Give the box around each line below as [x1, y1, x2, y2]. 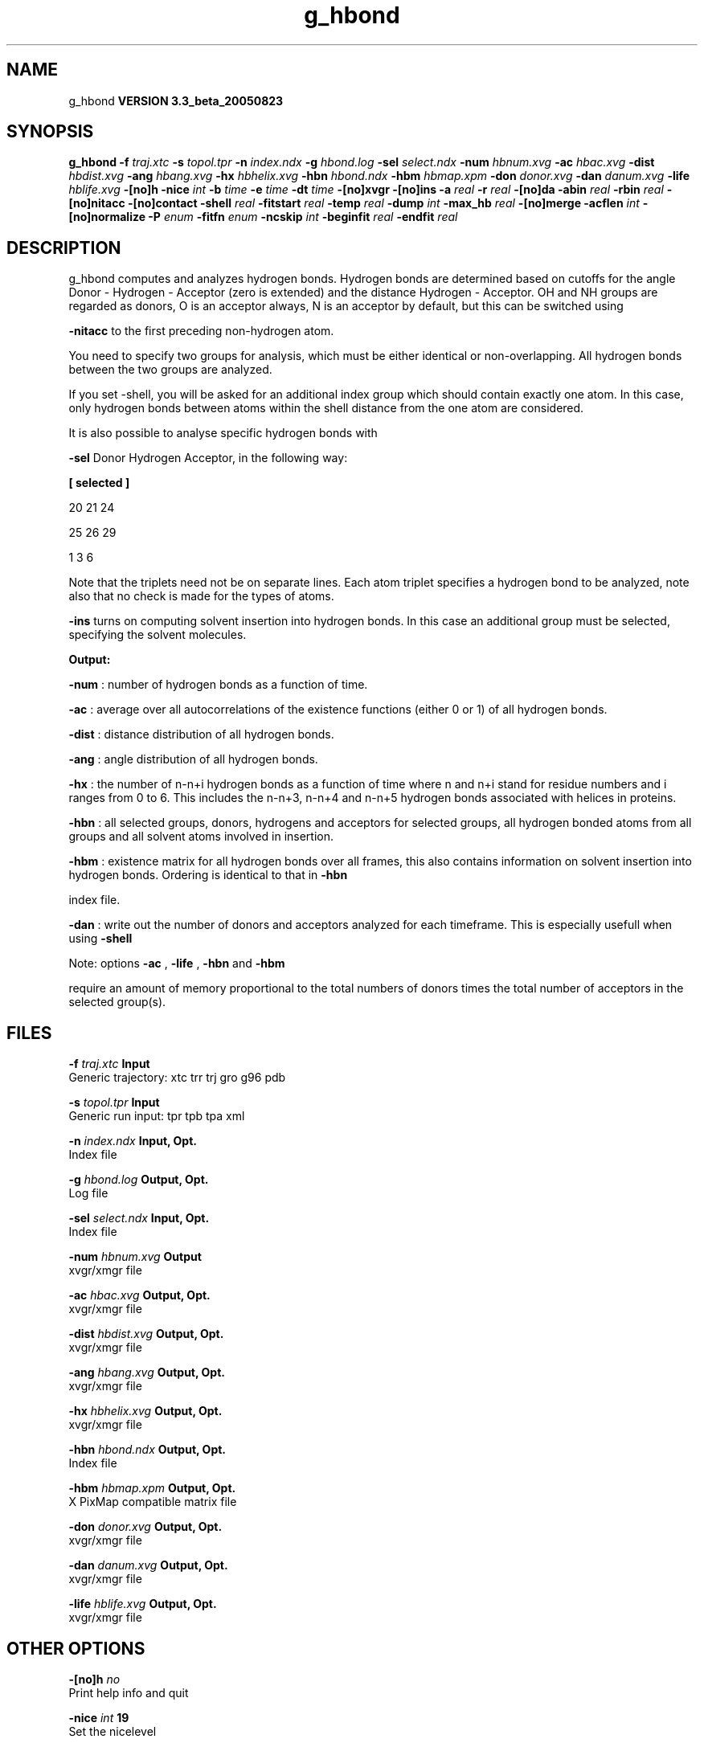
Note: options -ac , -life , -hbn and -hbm [68, 956, 285, 971]
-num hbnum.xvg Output [68, 1250, 202, 1264]
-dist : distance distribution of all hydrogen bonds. [68, 727, 334, 742]
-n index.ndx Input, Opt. [68, 1134, 197, 1148]
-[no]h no [68, 1671, 121, 1686]
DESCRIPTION [6, 237, 121, 258]
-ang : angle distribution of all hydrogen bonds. [68, 752, 318, 767]
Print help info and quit [68, 1685, 189, 1700]
